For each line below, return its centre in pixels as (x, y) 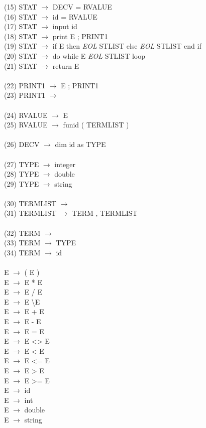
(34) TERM (22, 252)
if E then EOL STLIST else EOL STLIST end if (127, 46)
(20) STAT (21, 55)
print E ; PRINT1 (80, 36)
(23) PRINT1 (25, 95)
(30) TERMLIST (30, 203)
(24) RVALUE (26, 115)
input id (65, 26)
